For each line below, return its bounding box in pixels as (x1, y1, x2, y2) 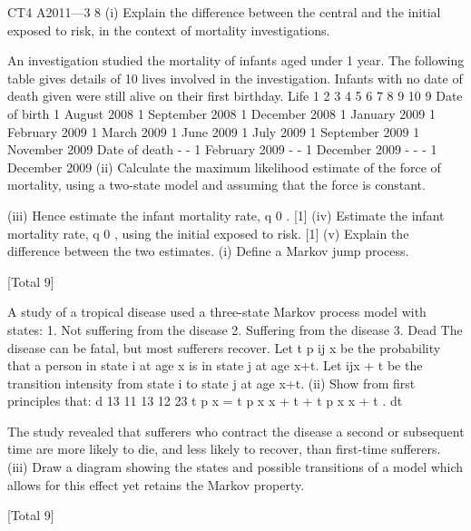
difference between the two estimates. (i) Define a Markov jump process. (7, 241, 409, 261)
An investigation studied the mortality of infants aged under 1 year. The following (7, 51, 465, 70)
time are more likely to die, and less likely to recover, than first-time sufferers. (7, 439, 441, 458)
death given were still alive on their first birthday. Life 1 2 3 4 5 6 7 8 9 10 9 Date (7, 86, 463, 105)
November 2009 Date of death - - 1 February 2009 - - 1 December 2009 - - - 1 (7, 140, 437, 159)
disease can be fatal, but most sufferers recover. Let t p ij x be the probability (7, 338, 441, 357)
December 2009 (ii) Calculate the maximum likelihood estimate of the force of (7, 157, 441, 176)
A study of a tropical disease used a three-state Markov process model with (7, 302, 427, 321)
